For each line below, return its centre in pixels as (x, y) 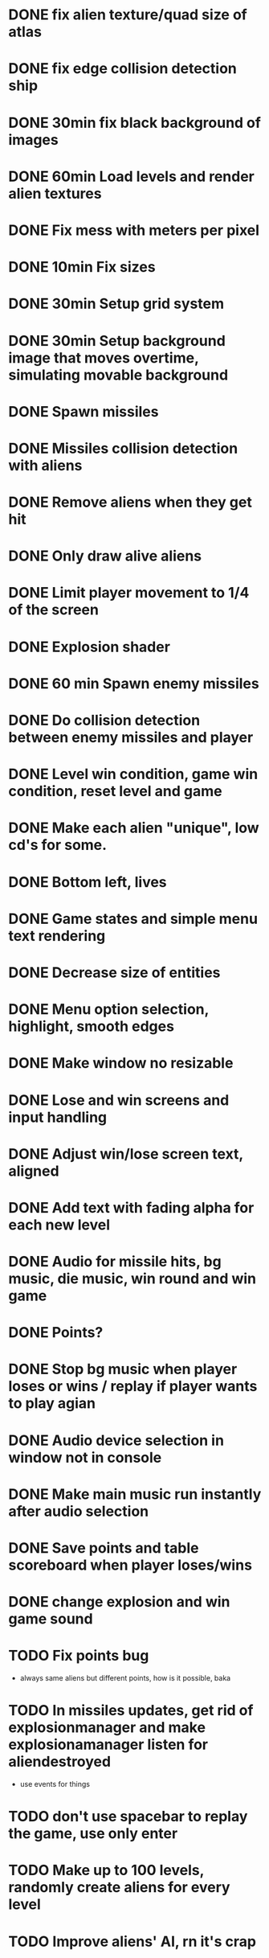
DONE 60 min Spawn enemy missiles (134, 683)
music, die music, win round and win (132, 1279)
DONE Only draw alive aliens (105, 556)
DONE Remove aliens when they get (130, 502)
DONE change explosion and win (119, 1602)
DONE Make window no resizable (121, 1063)
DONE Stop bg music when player (123, 1369)
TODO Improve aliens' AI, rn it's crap (132, 1942)
